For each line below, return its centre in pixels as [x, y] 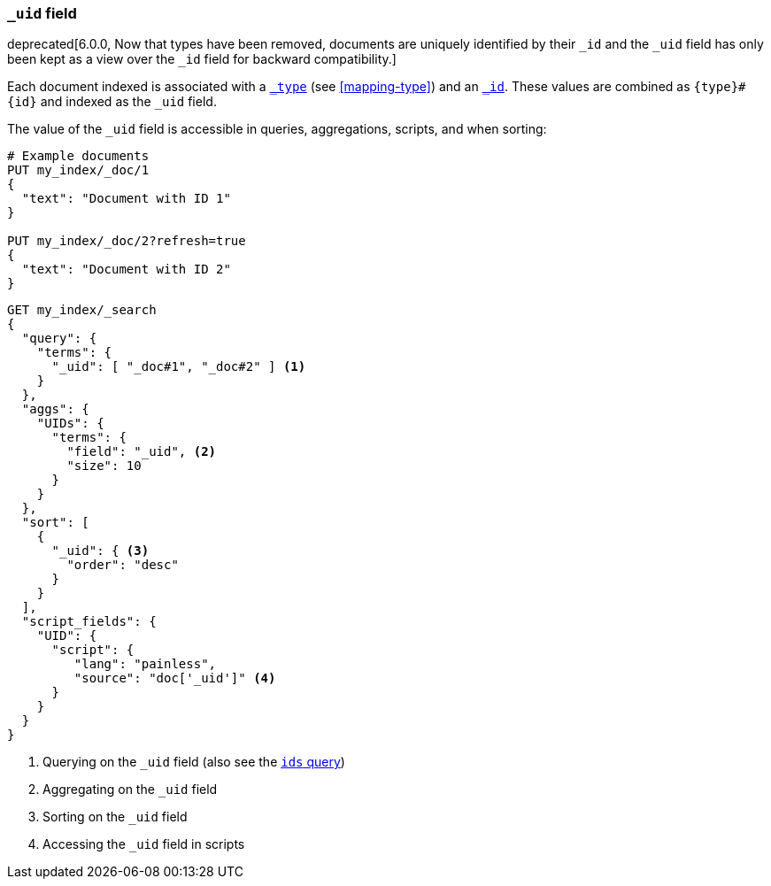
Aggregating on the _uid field [130, 790]
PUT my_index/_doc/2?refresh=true [127, 241]
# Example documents [78, 156]
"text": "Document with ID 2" [126, 270]
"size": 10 [104, 466]
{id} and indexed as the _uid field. [112, 102]
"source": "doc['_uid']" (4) [175, 678]
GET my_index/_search [82, 310]
